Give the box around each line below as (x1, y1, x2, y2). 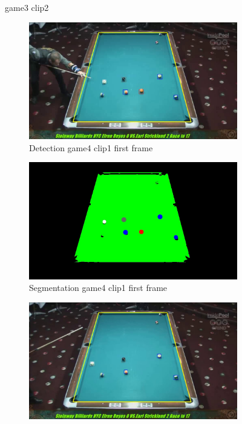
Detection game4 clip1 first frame (29, 141, 153, 154)
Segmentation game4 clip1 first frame (29, 281, 168, 294)
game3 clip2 (5, 1, 49, 13)
